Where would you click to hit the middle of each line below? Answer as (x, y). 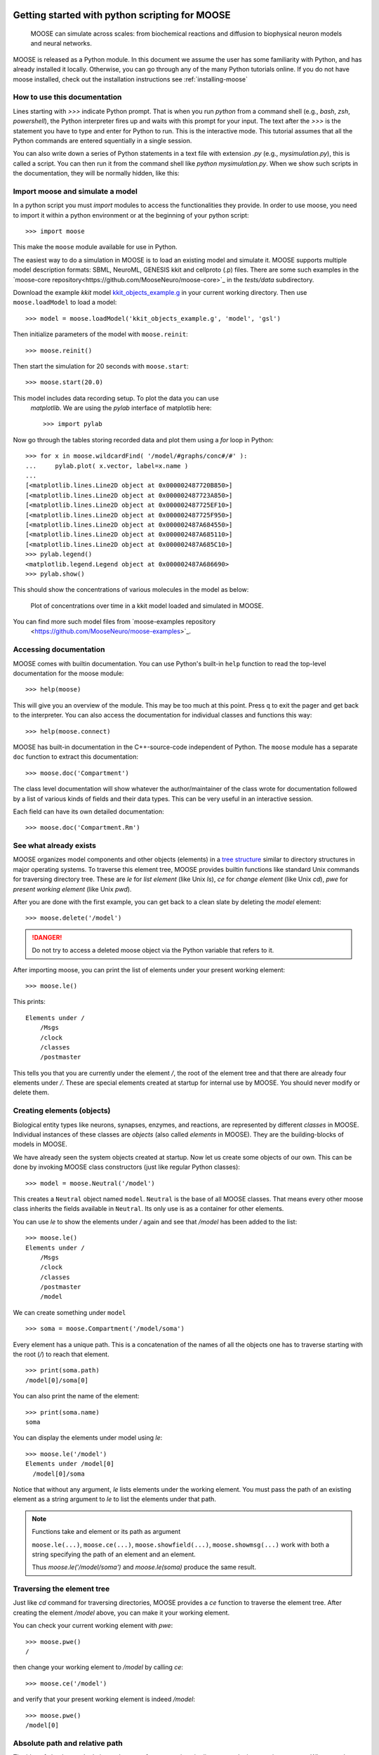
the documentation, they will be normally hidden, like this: (96, 173)
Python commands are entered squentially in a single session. (102, 140)
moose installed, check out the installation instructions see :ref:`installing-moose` (131, 79)
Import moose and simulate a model (75, 191)
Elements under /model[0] (70, 1464)
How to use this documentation (67, 97)
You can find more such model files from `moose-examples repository (114, 622)
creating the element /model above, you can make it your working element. (121, 1612)
